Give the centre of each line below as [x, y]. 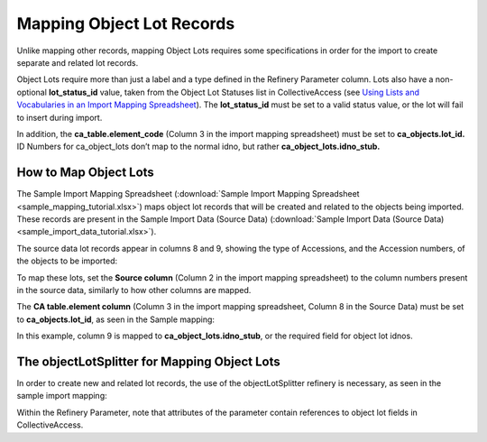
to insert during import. [60, 117]
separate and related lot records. [78, 62]
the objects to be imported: [67, 261]
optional [32, 92]
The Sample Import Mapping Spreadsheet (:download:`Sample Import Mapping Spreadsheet [188, 194]
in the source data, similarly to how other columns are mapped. [134, 290]
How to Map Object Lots [86, 173]
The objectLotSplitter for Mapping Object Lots [149, 361]
